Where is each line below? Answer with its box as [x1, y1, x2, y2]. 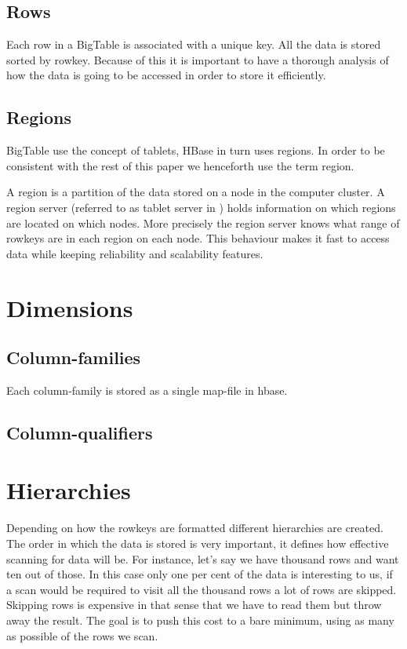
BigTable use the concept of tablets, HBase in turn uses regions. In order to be [6, 142, 385, 159]
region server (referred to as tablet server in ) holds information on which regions [6, 199, 396, 215]
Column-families [6, 345, 141, 370]
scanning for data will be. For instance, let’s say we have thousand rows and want [6, 550, 399, 567]
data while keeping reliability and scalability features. [6, 245, 263, 261]
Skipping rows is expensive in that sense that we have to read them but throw [6, 596, 382, 613]
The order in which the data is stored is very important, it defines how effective [6, 535, 389, 552]
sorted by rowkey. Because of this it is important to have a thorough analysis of [6, 51, 389, 67]
